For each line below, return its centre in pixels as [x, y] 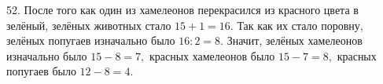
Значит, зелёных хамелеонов [295, 40]
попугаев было [41, 71]
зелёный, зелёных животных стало [89, 25]
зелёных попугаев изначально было [91, 40]
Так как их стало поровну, [300, 25]
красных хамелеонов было [212, 55]
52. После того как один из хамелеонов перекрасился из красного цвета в [182, 9]
